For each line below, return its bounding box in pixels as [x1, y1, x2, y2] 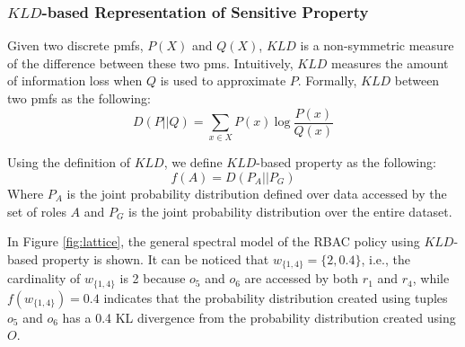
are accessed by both [244, 269, 359, 288]
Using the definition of [7, 153, 130, 172]
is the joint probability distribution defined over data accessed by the [66, 183, 447, 202]
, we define [163, 153, 223, 172]
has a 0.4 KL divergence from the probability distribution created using [62, 307, 456, 326]
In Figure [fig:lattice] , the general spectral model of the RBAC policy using [7, 232, 420, 251]
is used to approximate [160, 71, 286, 90]
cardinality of [7, 269, 81, 288]
